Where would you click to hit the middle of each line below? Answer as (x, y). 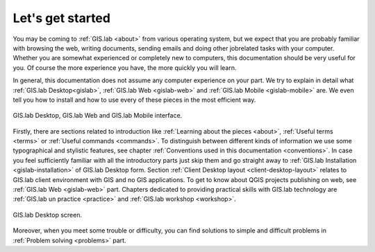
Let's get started (62, 18)
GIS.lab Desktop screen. (48, 215)
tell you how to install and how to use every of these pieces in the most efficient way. (134, 100)
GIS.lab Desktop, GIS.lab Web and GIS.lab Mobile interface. (98, 116)
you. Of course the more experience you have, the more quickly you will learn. (125, 67)
